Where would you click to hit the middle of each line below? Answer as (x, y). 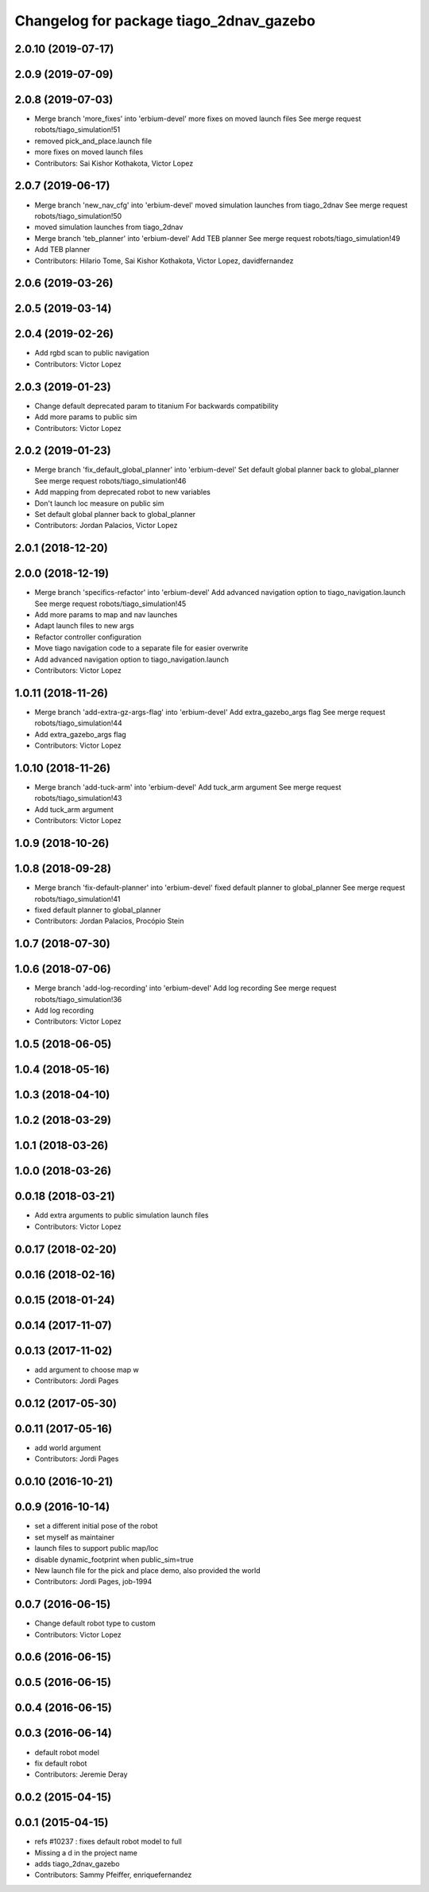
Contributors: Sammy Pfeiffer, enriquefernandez (113, 1875)
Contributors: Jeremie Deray (81, 1774)
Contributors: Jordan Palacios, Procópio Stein (109, 921)
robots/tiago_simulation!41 (77, 899)
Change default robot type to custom (95, 1623)
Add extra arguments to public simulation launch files (122, 1215)
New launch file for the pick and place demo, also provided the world (147, 1570)
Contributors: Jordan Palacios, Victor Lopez (106, 526)
